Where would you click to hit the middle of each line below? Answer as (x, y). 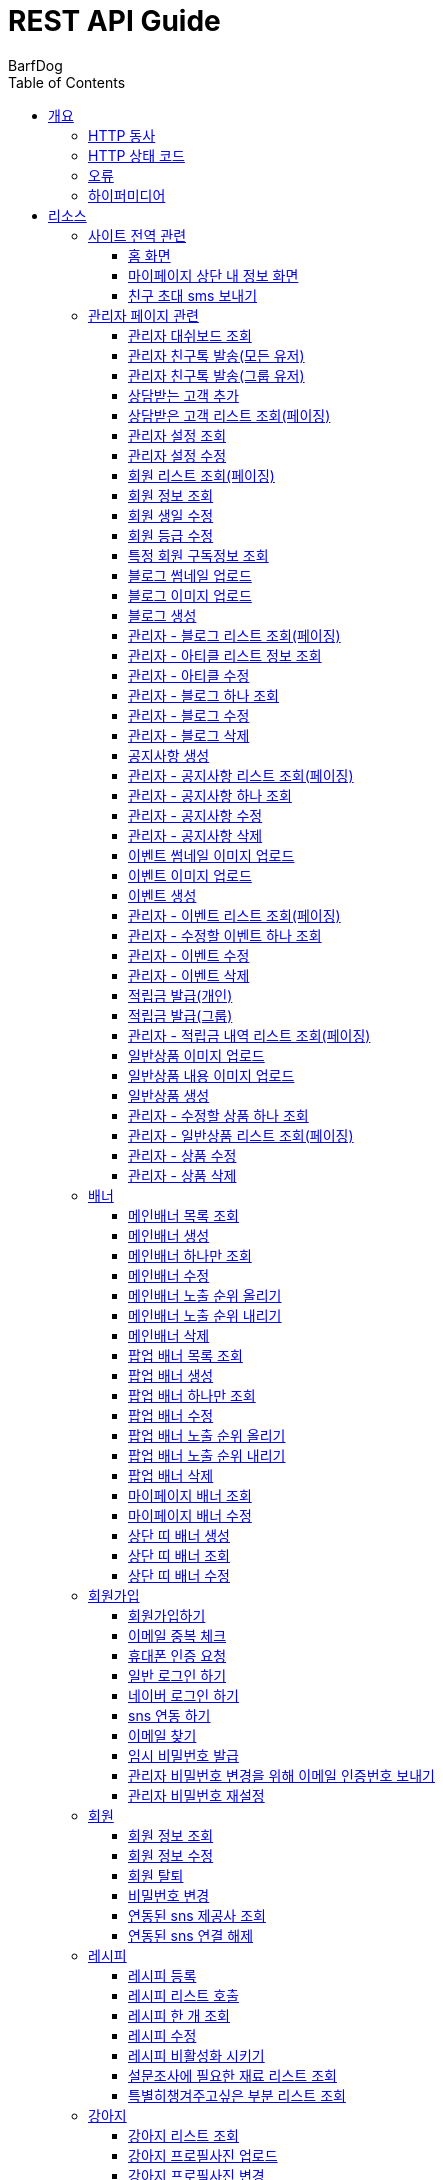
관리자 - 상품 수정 (182, 1155)
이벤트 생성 (162, 895)
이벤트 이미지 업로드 (190, 875)
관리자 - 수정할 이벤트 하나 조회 (225, 935)
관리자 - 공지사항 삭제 (195, 835)
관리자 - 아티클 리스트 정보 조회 (225, 655)
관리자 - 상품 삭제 (182, 1175)
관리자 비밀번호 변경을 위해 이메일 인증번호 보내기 (281, 1775)
